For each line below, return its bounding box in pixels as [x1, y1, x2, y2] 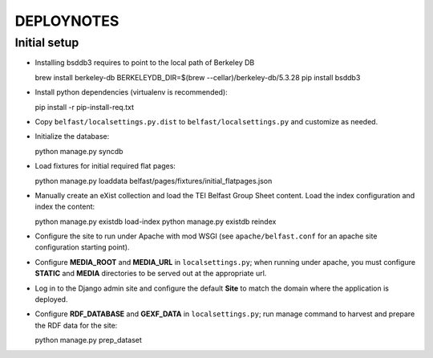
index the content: [34, 201, 95, 212]
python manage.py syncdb [34, 146, 123, 156]
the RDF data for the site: [34, 320, 118, 330]
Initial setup [14, 35, 79, 50]
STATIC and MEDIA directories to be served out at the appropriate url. [34, 269, 267, 279]
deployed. [34, 295, 68, 304]
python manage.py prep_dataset [34, 336, 142, 345]
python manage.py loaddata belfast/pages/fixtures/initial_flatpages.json [34, 176, 273, 185]
